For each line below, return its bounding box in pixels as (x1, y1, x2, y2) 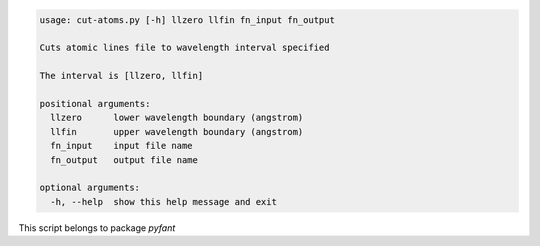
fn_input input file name (50, 140, 194, 152)
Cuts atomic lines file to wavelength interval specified (39, 42, 330, 54)
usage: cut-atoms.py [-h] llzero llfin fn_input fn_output (39, 14, 335, 25)
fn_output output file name (50, 154, 199, 165)
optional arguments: (39, 182, 140, 194)
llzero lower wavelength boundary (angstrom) (50, 112, 304, 124)
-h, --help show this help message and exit (50, 196, 277, 207)
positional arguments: (39, 98, 151, 109)
